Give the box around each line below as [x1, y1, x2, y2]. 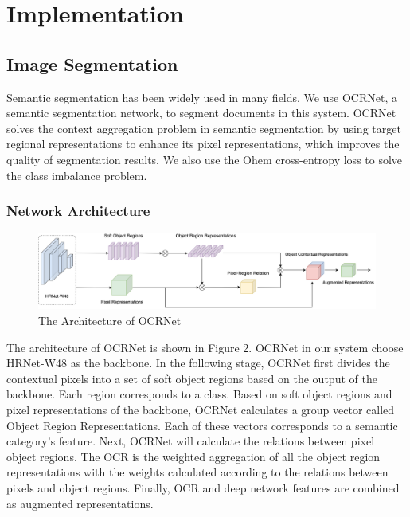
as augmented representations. [6, 495, 154, 511]
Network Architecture [6, 201, 150, 221]
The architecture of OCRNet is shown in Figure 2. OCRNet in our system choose [6, 339, 404, 355]
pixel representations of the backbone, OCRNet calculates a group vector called [6, 401, 395, 417]
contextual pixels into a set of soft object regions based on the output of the [6, 370, 377, 386]
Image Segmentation [6, 51, 178, 76]
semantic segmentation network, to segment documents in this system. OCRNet [6, 104, 396, 121]
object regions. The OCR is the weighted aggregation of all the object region [6, 448, 381, 464]
